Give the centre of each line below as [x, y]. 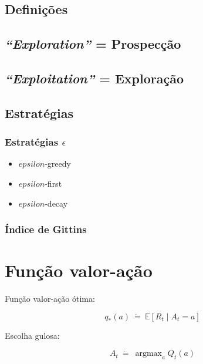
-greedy [58, 164]
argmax [148, 354]
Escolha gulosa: [32, 335]
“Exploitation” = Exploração [94, 78]
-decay [56, 203]
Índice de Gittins [46, 229]
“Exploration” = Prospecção [93, 44]
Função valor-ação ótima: [50, 299]
